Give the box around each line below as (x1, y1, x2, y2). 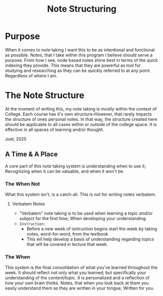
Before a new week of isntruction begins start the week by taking (26, 225, 157, 232)
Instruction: (19, 222, 46, 226)
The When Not (5, 180, 40, 187)
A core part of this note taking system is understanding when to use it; (5, 163, 146, 169)
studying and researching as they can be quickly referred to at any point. (5, 67, 151, 74)
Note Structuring (47, 3, 117, 15)
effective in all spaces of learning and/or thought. (5, 127, 104, 132)
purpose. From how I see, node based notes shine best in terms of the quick (5, 57, 158, 63)
